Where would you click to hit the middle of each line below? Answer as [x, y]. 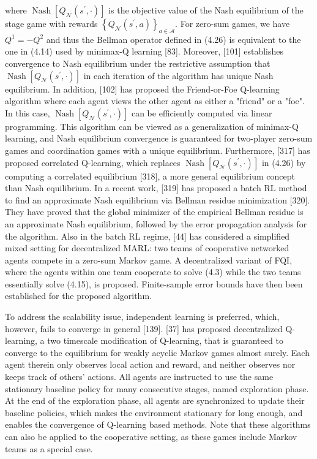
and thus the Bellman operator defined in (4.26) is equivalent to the [173, 39]
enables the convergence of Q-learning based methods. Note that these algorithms [158, 424]
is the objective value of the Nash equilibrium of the [206, 10]
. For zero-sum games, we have [233, 23]
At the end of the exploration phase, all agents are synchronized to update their [155, 400]
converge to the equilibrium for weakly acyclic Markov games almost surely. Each [157, 352]
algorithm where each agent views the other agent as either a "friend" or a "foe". [155, 101]
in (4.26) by [284, 162]
